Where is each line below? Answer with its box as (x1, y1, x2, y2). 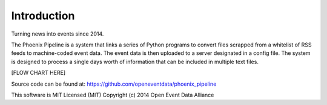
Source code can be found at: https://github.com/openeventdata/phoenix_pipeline (11, 80, 217, 87)
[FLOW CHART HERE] (11, 69, 66, 77)
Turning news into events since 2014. (11, 30, 104, 37)
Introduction (11, 9, 75, 22)
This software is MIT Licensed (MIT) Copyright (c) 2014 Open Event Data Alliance (11, 91, 214, 98)
